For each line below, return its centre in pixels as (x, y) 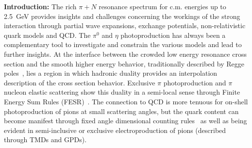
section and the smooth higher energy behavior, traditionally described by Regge (124, 63)
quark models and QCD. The (47, 35)
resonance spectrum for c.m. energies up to (162, 6)
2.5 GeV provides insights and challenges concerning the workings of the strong (122, 16)
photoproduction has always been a (173, 35)
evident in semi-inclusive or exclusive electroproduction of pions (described (115, 130)
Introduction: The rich (40, 6)
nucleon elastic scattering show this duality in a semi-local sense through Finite (122, 92)
